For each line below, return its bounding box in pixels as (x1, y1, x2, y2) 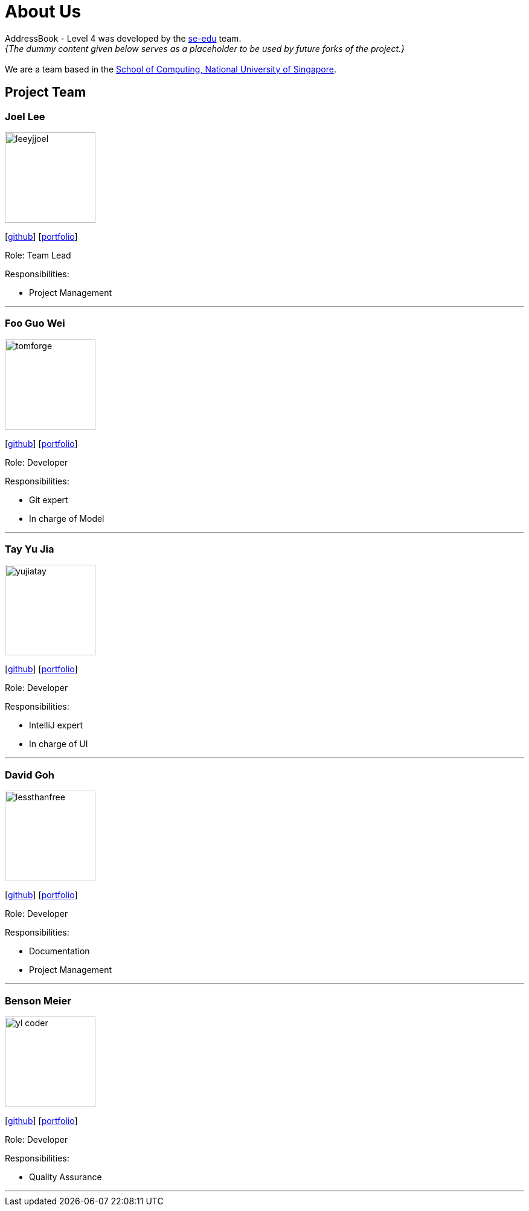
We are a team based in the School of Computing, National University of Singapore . (5, 63, 337, 74)
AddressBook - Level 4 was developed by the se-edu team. (5, 33, 242, 43)
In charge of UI (29, 739, 88, 750)
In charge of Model (29, 513, 104, 524)
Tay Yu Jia (5, 543, 54, 556)
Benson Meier (5, 994, 71, 1007)
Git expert (29, 494, 68, 505)
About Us (5, 1, 82, 22)
